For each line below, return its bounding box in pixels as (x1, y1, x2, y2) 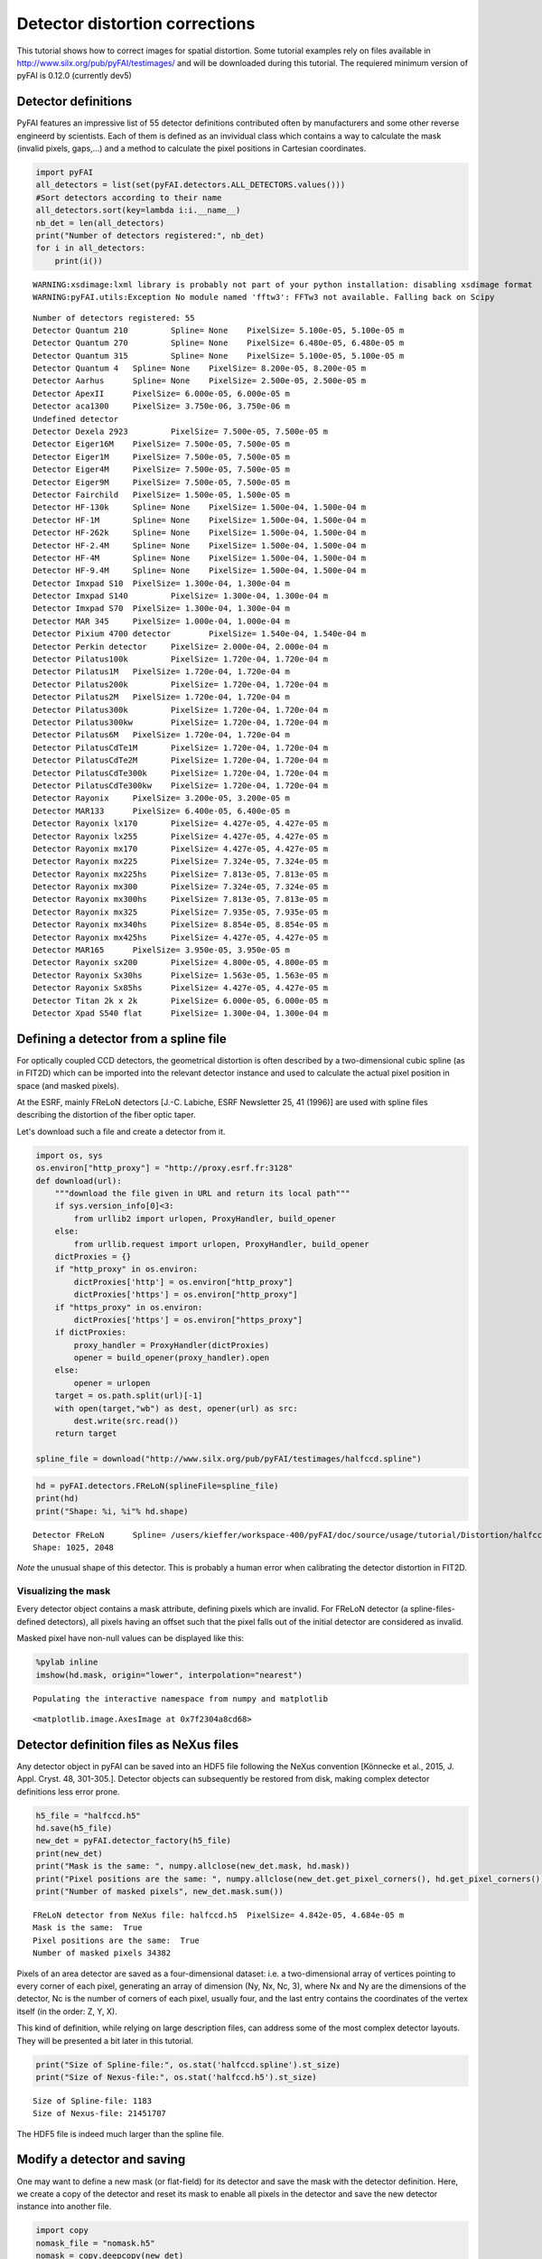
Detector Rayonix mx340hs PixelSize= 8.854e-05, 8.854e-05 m (33, 920, 329, 930)
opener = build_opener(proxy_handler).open (73, 1353, 270, 1364)
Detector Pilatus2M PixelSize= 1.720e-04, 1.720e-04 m (33, 692, 291, 702)
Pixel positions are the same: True (33, 1935, 201, 1945)
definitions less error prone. (16, 1786, 120, 1797)
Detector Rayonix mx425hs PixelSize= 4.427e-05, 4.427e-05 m (33, 932, 329, 942)
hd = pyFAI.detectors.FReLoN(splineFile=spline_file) (35, 1480, 279, 1491)
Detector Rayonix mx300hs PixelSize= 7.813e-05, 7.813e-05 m (33, 895, 329, 905)
